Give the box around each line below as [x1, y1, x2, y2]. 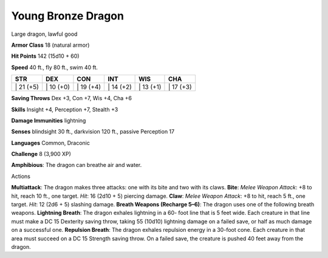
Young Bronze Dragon [11, 9, 125, 22]
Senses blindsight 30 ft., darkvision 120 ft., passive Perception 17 [11, 128, 175, 135]
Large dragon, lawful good [11, 30, 78, 38]
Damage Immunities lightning [11, 117, 86, 124]
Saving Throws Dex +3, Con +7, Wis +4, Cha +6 [11, 95, 132, 102]
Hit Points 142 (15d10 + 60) [11, 52, 80, 60]
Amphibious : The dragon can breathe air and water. [11, 161, 142, 169]
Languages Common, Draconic [11, 139, 91, 146]
